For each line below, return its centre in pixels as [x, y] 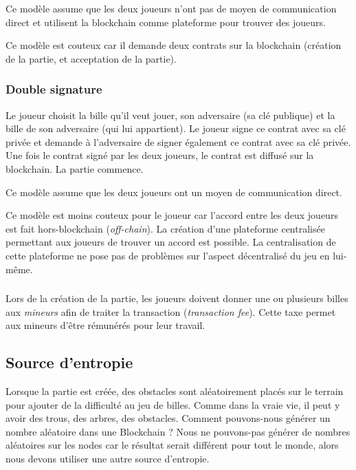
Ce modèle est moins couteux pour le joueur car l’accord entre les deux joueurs [172, 215]
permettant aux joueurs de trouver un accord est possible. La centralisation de [171, 242]
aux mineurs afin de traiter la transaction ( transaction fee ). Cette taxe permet [171, 311]
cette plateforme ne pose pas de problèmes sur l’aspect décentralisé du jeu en [168, 255]
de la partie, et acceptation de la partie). [91, 58]
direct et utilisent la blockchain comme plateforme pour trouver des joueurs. [166, 22]
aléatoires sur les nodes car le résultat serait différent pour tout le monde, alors [172, 445]
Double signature [54, 89]
